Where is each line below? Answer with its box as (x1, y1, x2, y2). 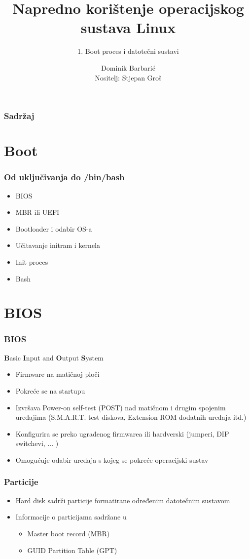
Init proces (15, 256, 48, 267)
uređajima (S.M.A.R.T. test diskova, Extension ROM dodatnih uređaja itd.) (15, 412, 247, 422)
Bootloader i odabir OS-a (15, 223, 92, 234)
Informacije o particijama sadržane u (15, 512, 127, 522)
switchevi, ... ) (15, 438, 59, 448)
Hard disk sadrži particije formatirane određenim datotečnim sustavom (15, 495, 230, 505)
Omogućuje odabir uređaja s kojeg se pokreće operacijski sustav (15, 454, 209, 465)
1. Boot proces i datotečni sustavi (77, 46, 179, 56)
